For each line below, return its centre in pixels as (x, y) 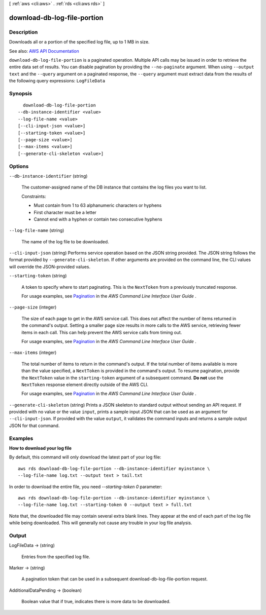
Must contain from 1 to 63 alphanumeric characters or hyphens (98, 205)
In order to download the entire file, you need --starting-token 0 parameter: (86, 487)
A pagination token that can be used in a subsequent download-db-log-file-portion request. (115, 579)
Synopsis (20, 93)
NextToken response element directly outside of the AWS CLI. (85, 384)
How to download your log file (40, 448)
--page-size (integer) (33, 307)
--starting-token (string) (38, 276)
